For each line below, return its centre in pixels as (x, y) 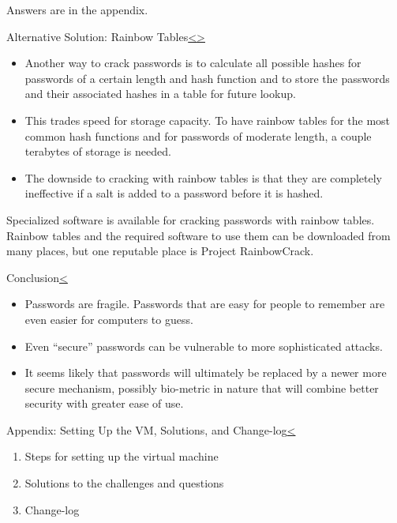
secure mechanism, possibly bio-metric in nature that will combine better (202, 388)
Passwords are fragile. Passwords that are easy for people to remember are (205, 304)
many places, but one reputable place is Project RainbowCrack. (160, 251)
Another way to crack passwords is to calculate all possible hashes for (193, 63)
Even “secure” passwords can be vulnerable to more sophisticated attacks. (204, 346)
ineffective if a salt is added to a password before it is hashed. (174, 193)
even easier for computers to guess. (109, 319)
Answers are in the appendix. (77, 9)
